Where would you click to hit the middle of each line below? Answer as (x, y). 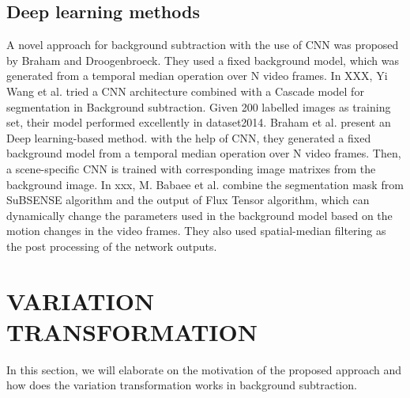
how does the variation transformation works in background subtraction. (182, 385)
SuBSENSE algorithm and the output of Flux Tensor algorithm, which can (188, 200)
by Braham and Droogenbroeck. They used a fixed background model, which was (203, 60)
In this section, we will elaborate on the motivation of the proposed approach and (204, 369)
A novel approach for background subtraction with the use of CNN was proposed (203, 45)
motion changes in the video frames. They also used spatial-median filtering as (196, 231)
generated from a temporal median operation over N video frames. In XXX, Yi (197, 76)
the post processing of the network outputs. (112, 246)
